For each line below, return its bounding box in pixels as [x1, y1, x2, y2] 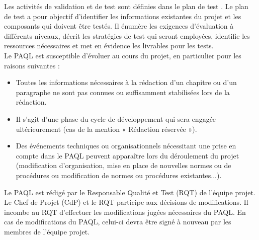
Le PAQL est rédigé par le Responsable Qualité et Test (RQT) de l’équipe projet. [4, 187, 255, 197]
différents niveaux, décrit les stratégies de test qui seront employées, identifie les [4, 30, 250, 41]
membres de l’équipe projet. [4, 226, 90, 236]
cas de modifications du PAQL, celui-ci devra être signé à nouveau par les [4, 216, 231, 227]
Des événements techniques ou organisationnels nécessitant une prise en [16, 140, 236, 151]
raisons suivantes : [4, 60, 60, 70]
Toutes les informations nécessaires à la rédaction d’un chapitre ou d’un [16, 77, 237, 88]
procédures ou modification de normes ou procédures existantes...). [16, 170, 222, 180]
